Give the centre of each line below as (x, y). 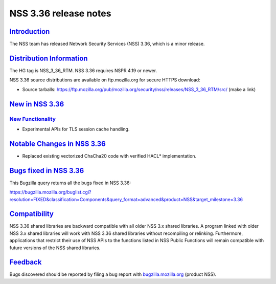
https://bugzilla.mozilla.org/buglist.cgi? (50, 192)
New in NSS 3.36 (37, 104)
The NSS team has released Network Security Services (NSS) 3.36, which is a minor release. (107, 44)
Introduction (30, 31)
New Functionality (33, 119)
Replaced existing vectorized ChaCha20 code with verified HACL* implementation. (109, 156)
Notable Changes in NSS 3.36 (57, 144)
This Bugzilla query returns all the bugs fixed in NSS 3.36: (70, 183)
